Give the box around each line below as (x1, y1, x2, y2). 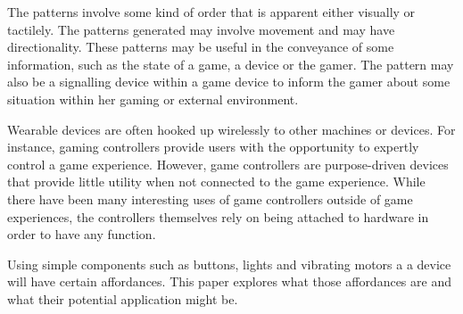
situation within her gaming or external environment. (7, 89, 299, 108)
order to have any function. (7, 225, 156, 244)
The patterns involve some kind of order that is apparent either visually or (7, 3, 416, 21)
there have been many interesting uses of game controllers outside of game (7, 189, 413, 208)
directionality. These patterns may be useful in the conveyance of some (7, 37, 394, 56)
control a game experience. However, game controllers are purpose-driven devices (7, 154, 449, 173)
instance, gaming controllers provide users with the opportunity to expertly (7, 137, 419, 156)
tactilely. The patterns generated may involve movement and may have (7, 20, 395, 38)
